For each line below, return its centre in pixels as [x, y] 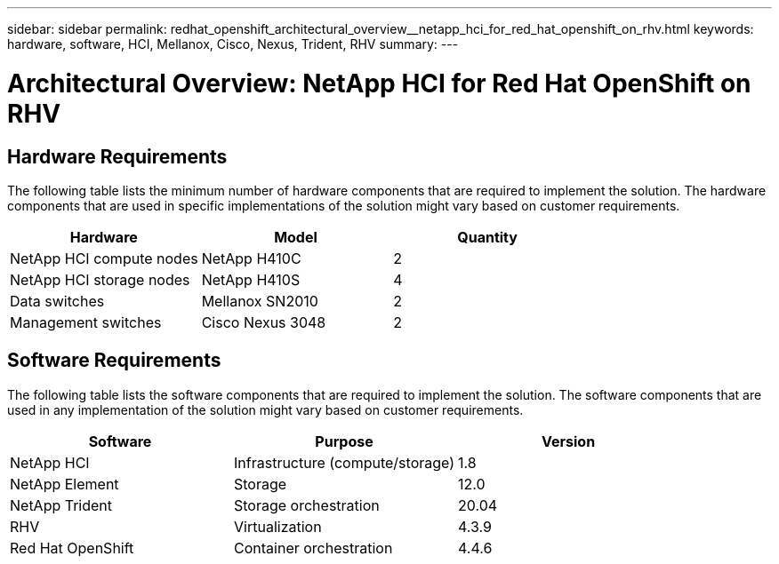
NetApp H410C [251, 258]
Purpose [344, 441]
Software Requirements [114, 361]
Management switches [86, 322]
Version [569, 441]
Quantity [487, 237]
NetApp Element [64, 484]
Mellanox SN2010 [260, 301]
